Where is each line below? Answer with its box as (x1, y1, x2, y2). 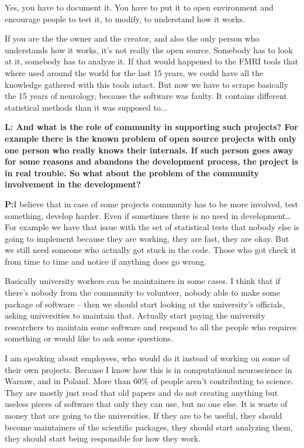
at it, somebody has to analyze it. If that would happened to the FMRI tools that (5, 55, 299, 67)
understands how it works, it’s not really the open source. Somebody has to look (5, 43, 293, 56)
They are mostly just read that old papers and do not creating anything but (5, 386, 278, 398)
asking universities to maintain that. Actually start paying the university (5, 309, 265, 322)
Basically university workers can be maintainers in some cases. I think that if (5, 275, 281, 287)
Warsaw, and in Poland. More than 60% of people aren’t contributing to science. (5, 375, 293, 387)
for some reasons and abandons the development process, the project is (5, 155, 298, 167)
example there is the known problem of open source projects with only (5, 132, 297, 144)
